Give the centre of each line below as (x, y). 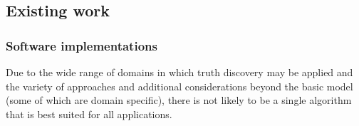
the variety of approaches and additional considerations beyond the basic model (179, 86)
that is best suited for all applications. (89, 114)
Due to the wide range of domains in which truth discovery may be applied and (179, 72)
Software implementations (82, 45)
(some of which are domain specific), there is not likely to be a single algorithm (179, 100)
